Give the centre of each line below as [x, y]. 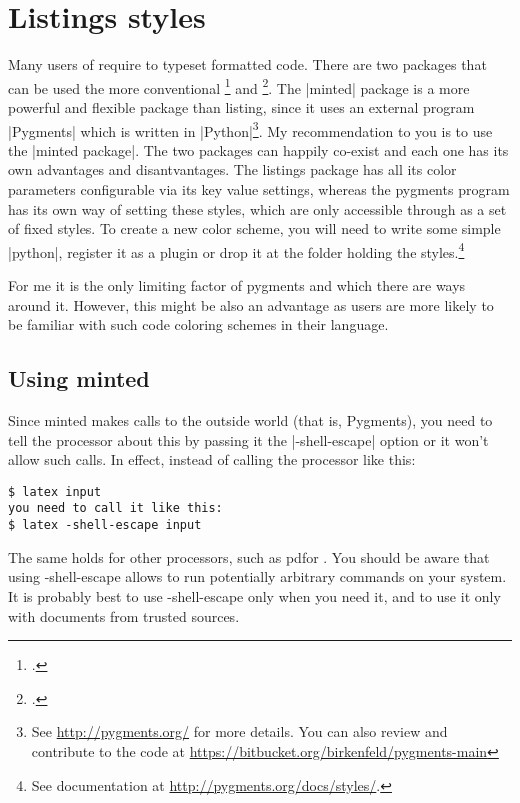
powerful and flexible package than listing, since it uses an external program [241, 106]
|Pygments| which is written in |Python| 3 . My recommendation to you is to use [250, 129]
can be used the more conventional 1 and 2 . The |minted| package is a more [239, 86]
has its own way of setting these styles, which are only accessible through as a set [257, 208]
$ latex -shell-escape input [105, 525]
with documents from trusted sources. [124, 615]
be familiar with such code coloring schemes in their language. [198, 324]
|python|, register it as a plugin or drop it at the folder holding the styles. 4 [236, 250]
